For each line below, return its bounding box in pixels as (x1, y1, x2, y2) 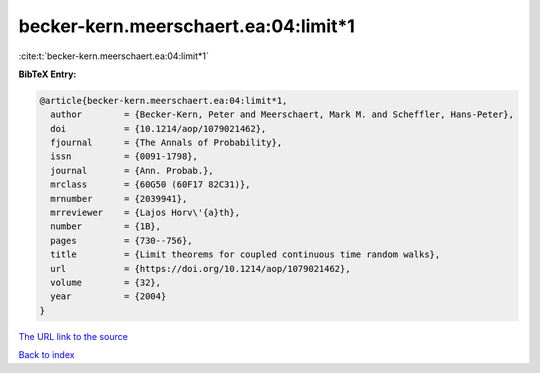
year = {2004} (50, 291, 167, 302)
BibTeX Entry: (18, 68, 77, 80)
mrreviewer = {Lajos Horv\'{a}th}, (50, 207, 240, 219)
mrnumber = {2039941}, (50, 193, 188, 204)
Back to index (18, 349, 75, 361)
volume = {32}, (50, 277, 162, 288)
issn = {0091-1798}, (50, 151, 199, 162)
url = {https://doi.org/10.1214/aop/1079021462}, (50, 263, 351, 274)
